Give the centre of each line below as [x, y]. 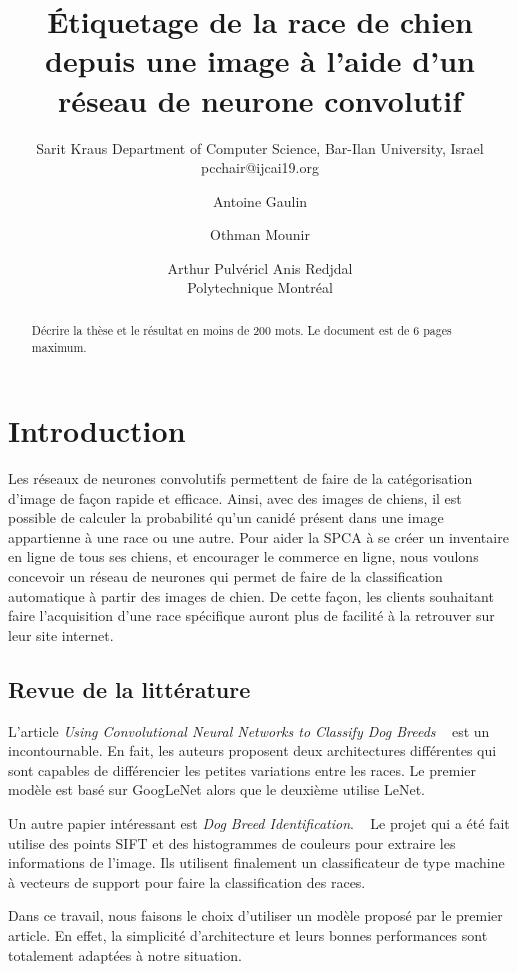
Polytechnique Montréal [260, 287]
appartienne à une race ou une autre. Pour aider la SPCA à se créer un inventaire [258, 536]
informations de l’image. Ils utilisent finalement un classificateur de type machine [256, 862]
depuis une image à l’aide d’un [260, 60]
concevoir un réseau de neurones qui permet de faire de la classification [225, 576]
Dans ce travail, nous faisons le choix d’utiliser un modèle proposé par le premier [255, 915]
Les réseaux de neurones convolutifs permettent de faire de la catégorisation [240, 478]
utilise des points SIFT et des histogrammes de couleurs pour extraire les [232, 842]
